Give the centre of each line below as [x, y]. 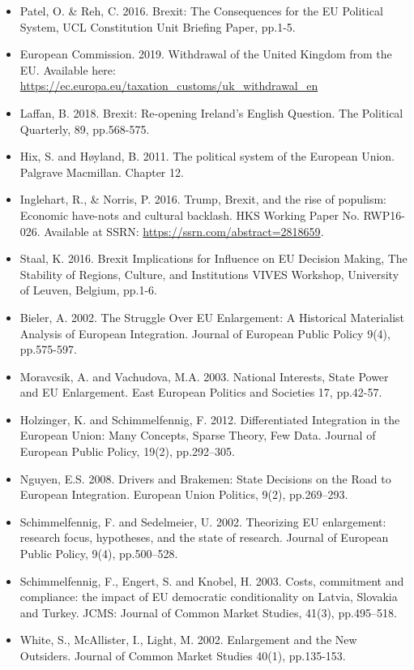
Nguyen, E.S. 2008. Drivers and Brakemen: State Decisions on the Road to [205, 478]
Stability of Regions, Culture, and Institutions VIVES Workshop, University [209, 274]
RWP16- [384, 215]
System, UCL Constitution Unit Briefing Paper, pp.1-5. [158, 26]
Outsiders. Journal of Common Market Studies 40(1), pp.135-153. [183, 655]
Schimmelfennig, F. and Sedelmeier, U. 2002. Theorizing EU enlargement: [203, 521]
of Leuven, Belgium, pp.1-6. [88, 290]
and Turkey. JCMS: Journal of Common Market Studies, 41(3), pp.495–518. [208, 612]
